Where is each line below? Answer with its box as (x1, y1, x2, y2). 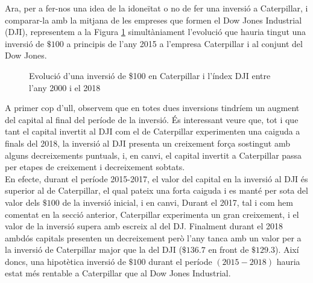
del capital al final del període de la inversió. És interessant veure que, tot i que (5, 113, 299, 126)
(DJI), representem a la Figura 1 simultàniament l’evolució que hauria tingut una (5, 25, 306, 38)
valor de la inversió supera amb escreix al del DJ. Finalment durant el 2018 (5, 220, 283, 232)
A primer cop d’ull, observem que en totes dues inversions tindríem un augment (5, 101, 300, 114)
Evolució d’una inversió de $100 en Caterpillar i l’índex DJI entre (29, 69, 271, 81)
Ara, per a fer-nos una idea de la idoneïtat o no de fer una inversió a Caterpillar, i (5, 2, 308, 14)
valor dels (5, 196, 40, 208)
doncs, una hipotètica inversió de (5, 255, 126, 267)
